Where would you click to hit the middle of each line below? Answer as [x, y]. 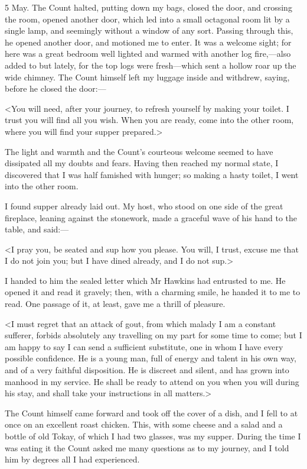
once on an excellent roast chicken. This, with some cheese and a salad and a [144, 424]
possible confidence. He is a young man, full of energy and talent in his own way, [151, 358]
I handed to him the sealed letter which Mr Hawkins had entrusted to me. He [145, 280]
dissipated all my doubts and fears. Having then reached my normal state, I [142, 163]
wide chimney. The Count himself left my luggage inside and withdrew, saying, [147, 77]
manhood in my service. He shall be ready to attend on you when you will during [152, 381]
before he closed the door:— [55, 88]
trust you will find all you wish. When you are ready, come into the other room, [149, 120]
